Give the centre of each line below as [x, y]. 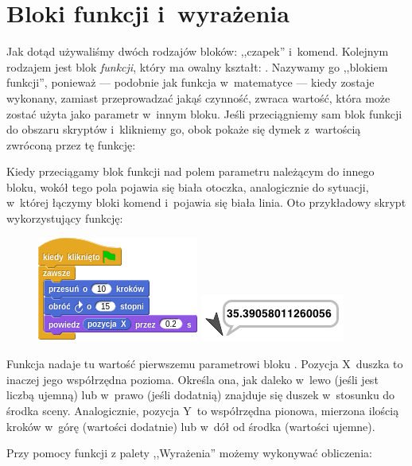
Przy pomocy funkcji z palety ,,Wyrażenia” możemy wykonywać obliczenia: [189, 453]
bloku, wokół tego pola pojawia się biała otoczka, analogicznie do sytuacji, [188, 186]
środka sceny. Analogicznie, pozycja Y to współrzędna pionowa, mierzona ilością [203, 411]
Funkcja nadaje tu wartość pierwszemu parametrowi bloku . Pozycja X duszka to [205, 364]
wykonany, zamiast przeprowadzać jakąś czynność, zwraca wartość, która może [198, 97]
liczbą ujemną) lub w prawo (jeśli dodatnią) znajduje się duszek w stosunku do [201, 395]
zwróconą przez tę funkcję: [71, 144]
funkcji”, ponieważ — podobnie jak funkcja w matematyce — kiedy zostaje [190, 82]
